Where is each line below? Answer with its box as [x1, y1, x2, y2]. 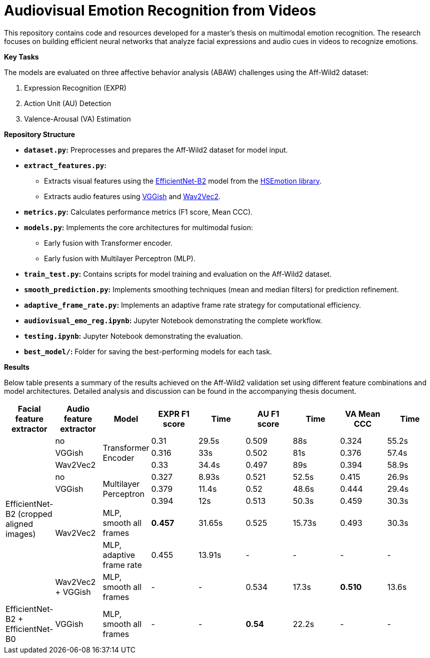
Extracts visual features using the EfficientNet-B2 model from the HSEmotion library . [44, 176, 321, 185]
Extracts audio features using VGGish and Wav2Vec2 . [44, 192, 220, 201]
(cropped [17, 508, 52, 519]
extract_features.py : [24, 161, 106, 170]
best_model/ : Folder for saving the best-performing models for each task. [24, 347, 272, 356]
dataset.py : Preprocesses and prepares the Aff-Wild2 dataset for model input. [24, 145, 288, 154]
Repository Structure [4, 130, 75, 139]
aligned [5, 518, 33, 529]
